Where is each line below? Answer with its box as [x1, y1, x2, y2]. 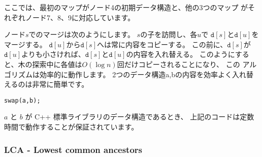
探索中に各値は [32, 58, 82, 69]
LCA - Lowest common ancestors [4, 143, 142, 155]
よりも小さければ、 [21, 49, 85, 59]
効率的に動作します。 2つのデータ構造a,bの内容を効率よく [39, 69, 232, 79]
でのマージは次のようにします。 [28, 29, 135, 40]
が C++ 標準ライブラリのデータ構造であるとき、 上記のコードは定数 [25, 111, 254, 122]
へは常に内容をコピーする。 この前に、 [97, 39, 227, 49]
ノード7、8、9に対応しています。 [25, 12, 135, 22]
